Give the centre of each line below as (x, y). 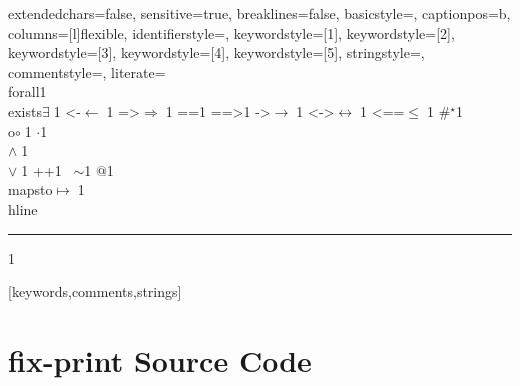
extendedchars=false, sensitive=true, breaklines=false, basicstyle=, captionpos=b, (259, 13)
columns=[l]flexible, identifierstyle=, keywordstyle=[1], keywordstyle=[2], (231, 32)
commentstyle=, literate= (87, 71)
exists (25, 110)
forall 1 (27, 91)
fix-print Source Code (160, 359)
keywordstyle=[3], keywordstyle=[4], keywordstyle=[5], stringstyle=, (216, 52)
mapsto (30, 189)
